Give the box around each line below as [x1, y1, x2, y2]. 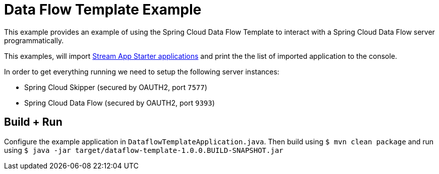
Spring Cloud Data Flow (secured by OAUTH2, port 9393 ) [24, 98, 215, 107]
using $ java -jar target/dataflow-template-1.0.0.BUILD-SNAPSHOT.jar [4, 145, 284, 154]
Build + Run [4, 116, 62, 129]
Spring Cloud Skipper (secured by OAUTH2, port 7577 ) [24, 82, 208, 92]
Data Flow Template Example [4, 1, 202, 18]
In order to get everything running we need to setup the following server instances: [4, 67, 280, 76]
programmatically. [4, 36, 64, 45]
